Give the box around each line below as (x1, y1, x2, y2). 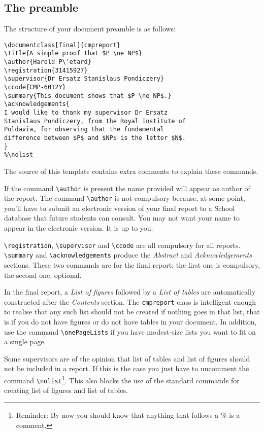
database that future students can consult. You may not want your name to (4, 212, 240, 223)
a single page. (4, 336, 46, 347)
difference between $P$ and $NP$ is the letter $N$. (4, 134, 186, 142)
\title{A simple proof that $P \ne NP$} (4, 50, 143, 57)
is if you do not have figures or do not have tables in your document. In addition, (4, 316, 257, 327)
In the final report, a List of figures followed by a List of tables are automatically (4, 286, 256, 297)
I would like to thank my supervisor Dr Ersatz (4, 109, 168, 117)
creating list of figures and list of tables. (4, 385, 128, 395)
